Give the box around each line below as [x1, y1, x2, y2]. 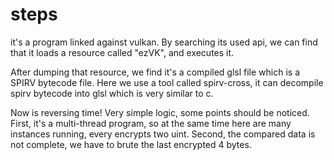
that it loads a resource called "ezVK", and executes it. [10, 46, 235, 58]
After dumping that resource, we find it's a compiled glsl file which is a [10, 66, 301, 78]
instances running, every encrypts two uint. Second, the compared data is [10, 128, 316, 140]
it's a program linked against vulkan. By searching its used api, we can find [10, 36, 318, 48]
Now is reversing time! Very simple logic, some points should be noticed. [10, 106, 310, 118]
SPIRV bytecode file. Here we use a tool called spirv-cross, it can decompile [10, 76, 324, 88]
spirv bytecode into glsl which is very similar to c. [10, 87, 214, 99]
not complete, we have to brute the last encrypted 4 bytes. [10, 138, 252, 150]
